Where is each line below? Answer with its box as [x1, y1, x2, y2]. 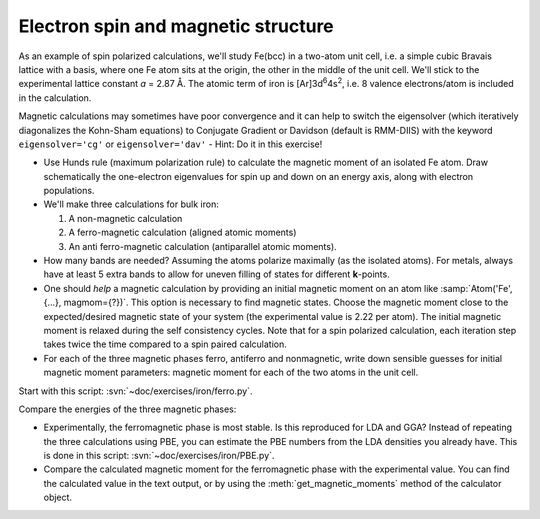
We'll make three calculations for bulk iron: [43, 198, 219, 210]
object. [43, 491, 73, 504]
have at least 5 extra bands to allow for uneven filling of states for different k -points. [43, 268, 390, 280]
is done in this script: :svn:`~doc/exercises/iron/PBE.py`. [43, 450, 275, 462]
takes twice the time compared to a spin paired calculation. [43, 338, 287, 350]
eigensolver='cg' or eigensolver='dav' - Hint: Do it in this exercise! [18, 138, 323, 150]
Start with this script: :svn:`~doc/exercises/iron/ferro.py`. [18, 385, 253, 397]
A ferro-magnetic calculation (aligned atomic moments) [68, 226, 297, 239]
